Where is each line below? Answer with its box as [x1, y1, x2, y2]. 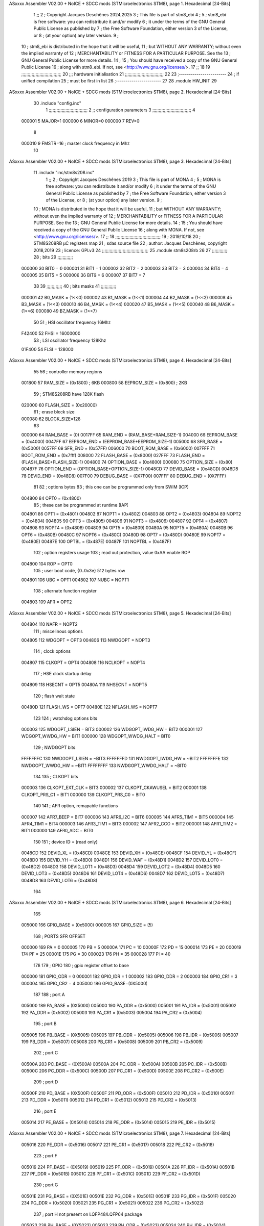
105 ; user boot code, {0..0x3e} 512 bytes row [33, 568, 126, 574]
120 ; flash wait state [33, 693, 75, 699]
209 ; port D [33, 1079, 58, 1085]
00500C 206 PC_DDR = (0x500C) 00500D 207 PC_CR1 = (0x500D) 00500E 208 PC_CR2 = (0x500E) [21, 1068, 224, 1074]
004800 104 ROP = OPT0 [21, 561, 73, 566]
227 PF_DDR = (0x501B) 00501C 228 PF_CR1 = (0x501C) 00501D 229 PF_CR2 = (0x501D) [21, 1171, 200, 1176]
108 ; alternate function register [33, 587, 97, 593]
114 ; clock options [33, 648, 71, 654]
